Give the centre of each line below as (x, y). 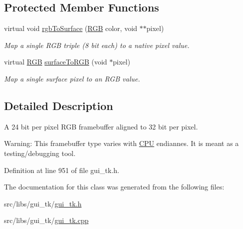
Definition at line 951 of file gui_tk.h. (62, 170)
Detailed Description (59, 105)
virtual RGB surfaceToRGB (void (56, 62)
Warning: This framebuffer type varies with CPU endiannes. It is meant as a (121, 143)
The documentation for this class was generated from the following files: (114, 187)
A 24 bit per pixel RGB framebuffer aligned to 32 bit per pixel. (101, 126)
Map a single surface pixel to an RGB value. (72, 78)
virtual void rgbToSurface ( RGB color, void (71, 28)
